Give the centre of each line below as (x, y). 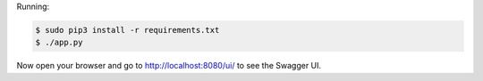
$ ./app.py (59, 43)
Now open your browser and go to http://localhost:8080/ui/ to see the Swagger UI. (169, 66)
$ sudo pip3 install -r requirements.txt (127, 30)
